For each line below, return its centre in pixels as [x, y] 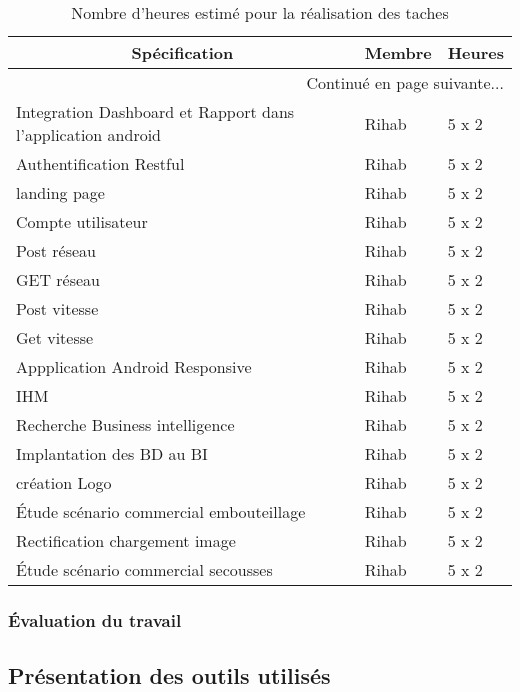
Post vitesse [57, 308]
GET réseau [58, 279]
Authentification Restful [100, 163]
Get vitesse [55, 337]
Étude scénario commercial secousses [144, 569]
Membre [398, 52]
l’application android [88, 134]
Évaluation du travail [95, 619]
